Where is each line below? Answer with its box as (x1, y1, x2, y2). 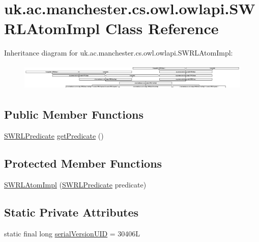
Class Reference (105, 18, 219, 39)
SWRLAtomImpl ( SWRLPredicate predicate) (4, 179, 147, 190)
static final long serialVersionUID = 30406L (4, 228, 140, 238)
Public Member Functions (4, 106, 143, 122)
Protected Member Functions (4, 155, 162, 171)
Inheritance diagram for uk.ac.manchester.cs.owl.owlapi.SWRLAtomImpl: (4, 47, 233, 58)
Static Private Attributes (4, 204, 139, 220)
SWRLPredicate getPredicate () (4, 130, 104, 141)
